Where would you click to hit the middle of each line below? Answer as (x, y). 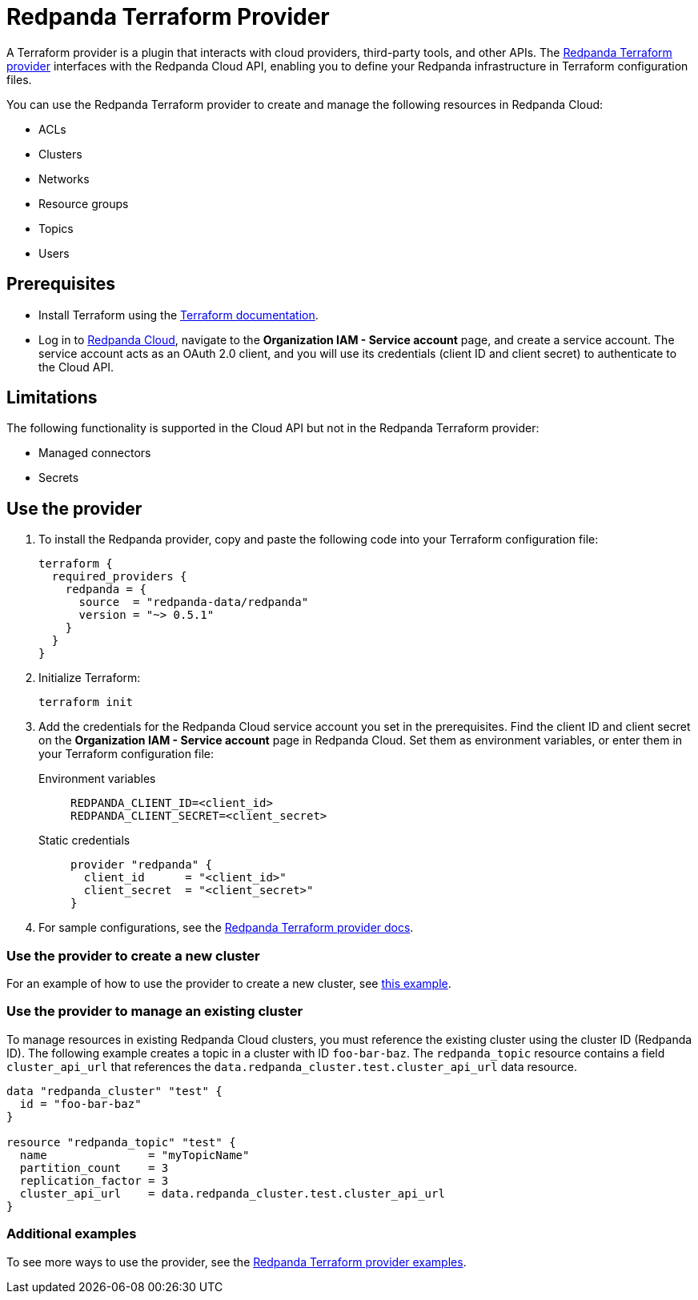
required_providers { (119, 577)
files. (19, 79)
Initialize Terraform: (90, 678)
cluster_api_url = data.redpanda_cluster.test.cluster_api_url (232, 1193)
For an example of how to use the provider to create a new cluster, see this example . (229, 984)
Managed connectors (95, 453)
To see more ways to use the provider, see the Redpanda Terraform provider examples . (237, 1262)
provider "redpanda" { (142, 865)
